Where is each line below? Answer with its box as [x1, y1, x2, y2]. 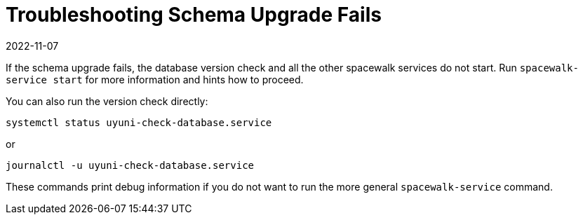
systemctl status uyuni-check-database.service [6, 116, 272, 128]
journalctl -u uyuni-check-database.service [6, 159, 255, 171]
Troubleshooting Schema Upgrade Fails [6, 3, 382, 27]
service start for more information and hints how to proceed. [6, 73, 304, 85]
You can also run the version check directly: [6, 95, 208, 107]
